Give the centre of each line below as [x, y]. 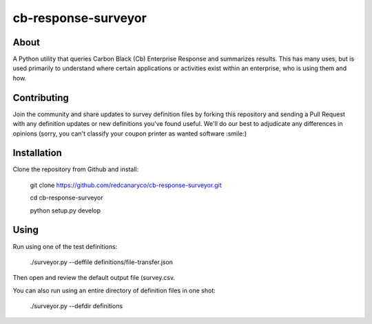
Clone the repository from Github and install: [76, 169]
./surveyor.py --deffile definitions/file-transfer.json [102, 262]
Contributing [41, 97]
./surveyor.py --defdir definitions [76, 306]
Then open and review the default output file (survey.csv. [94, 278]
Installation [37, 153]
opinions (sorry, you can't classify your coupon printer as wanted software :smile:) [130, 133]
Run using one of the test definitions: [65, 246]
